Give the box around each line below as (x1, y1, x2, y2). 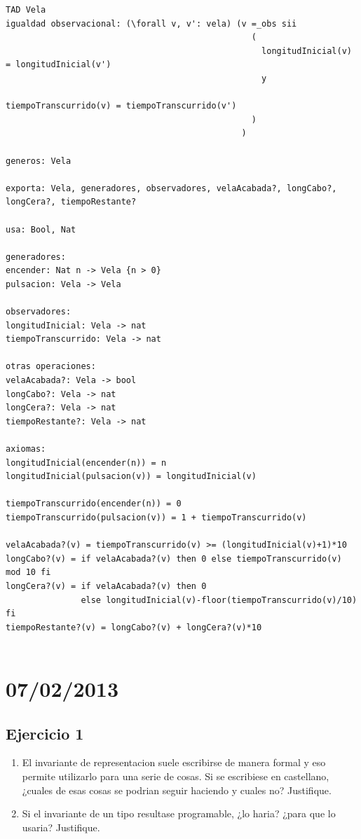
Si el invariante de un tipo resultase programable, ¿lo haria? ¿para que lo (22, 806, 336, 821)
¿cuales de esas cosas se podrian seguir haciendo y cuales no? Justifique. (22, 782, 332, 797)
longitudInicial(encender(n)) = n (6, 457, 167, 468)
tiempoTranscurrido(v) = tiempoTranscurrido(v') (6, 101, 237, 111)
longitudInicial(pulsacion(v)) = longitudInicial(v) (6, 471, 257, 482)
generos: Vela (6, 155, 71, 166)
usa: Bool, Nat (6, 224, 76, 235)
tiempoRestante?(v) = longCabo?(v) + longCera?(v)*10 (6, 622, 262, 632)
